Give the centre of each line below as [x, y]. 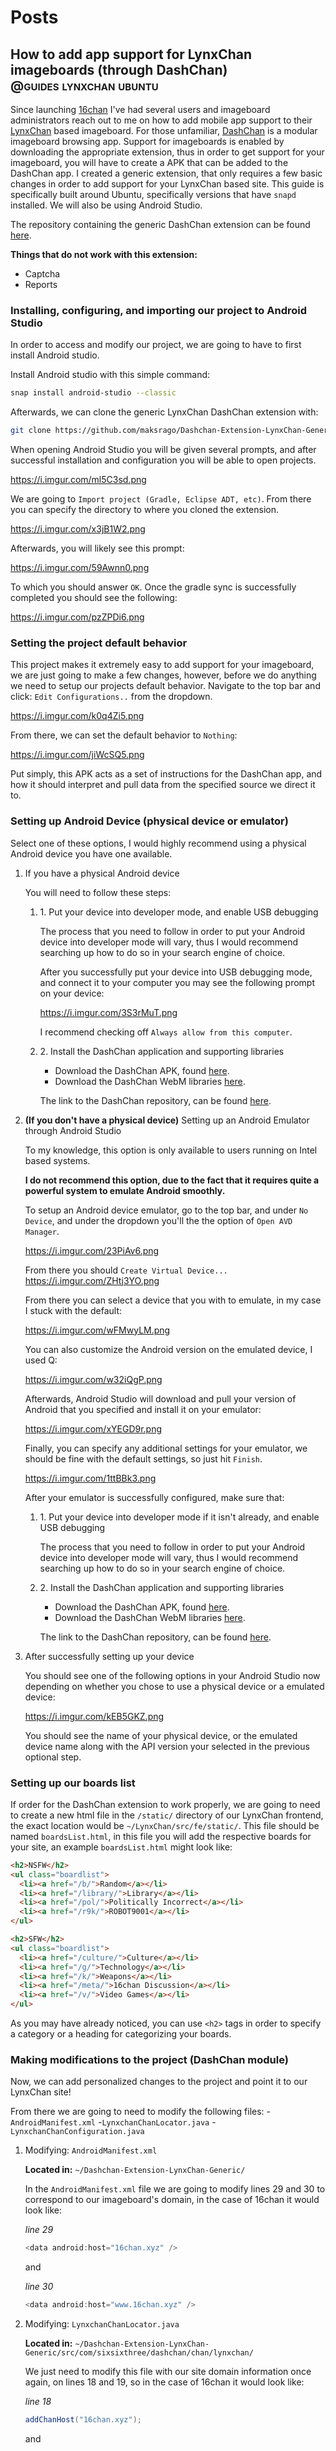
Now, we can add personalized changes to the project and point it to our [159, 2082]
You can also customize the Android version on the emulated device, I [168, 1349]
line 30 [39, 2287]
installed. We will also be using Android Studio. [106, 205]
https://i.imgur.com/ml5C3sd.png [78, 480]
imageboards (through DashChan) [119, 69]
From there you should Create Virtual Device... [126, 1270]
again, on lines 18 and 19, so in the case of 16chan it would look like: [164, 2382]
